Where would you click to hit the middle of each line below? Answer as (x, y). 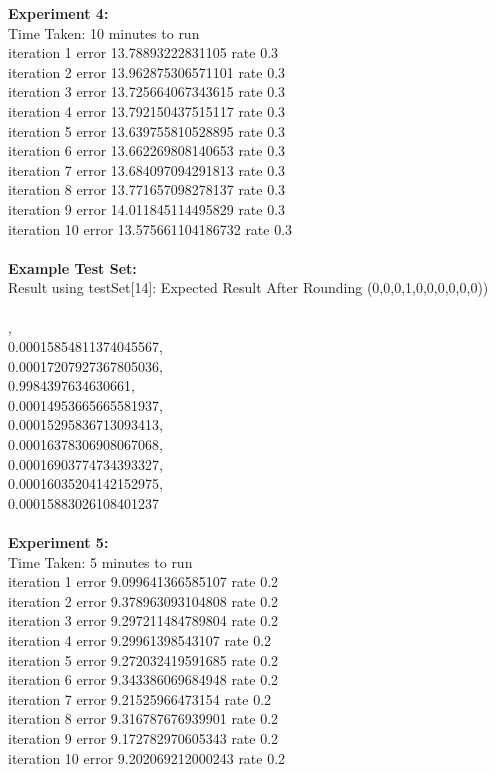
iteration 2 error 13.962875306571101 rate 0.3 (147, 71)
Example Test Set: (72, 267)
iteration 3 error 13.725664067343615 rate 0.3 (147, 91)
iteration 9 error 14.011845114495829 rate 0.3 (147, 208)
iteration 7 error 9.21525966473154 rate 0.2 (140, 698)
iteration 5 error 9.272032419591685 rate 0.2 (143, 659)
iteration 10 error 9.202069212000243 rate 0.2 (147, 757)
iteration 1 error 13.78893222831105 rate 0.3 (143, 52)
